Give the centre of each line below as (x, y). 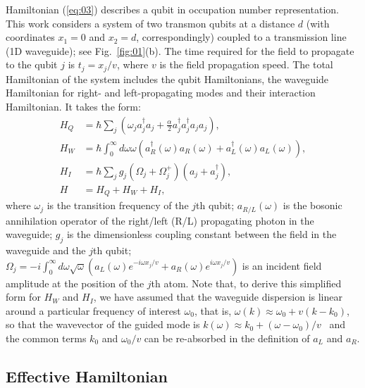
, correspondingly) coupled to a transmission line (241, 37)
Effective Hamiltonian (87, 376)
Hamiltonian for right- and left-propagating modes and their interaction (161, 93)
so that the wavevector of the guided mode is (103, 324)
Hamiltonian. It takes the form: (73, 107)
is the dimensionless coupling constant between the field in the (202, 234)
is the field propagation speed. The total (246, 64)
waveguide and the (46, 250)
